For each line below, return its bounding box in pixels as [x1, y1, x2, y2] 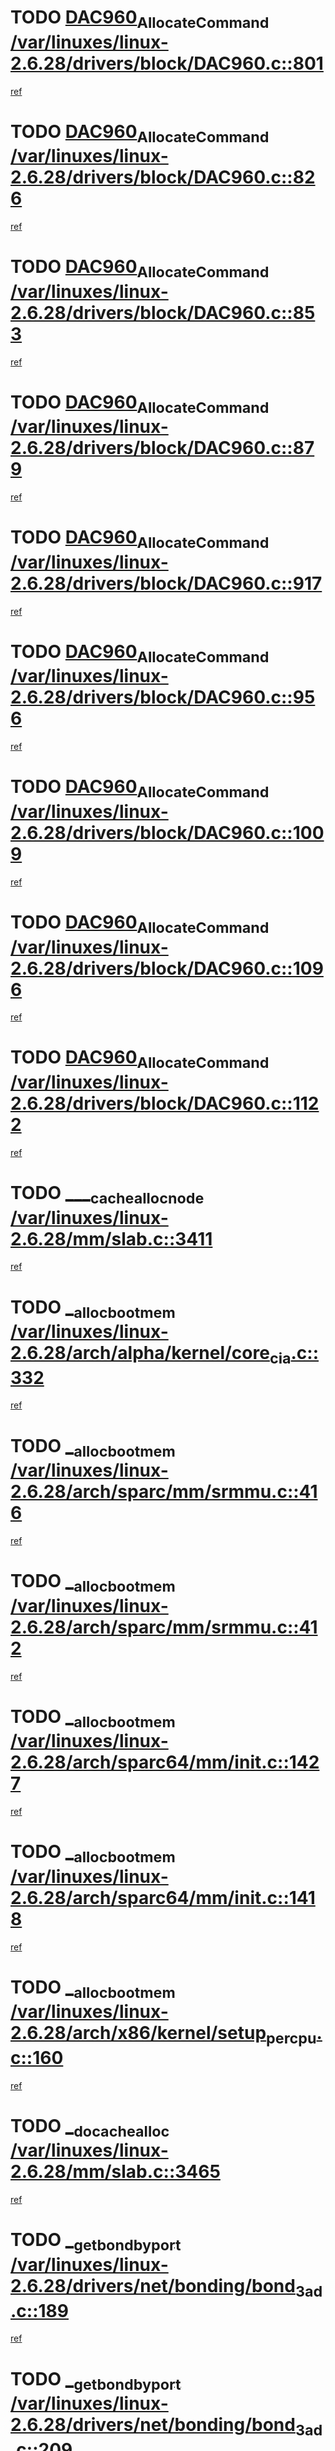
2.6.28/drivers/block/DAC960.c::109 [10, 957, 324, 980]
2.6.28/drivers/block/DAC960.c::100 [10, 821, 325, 844]
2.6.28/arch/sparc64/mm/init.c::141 [10, 1886, 316, 1909]
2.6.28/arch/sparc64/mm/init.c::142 [10, 1751, 320, 1774]
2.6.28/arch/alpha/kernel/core [10, 1342, 270, 1365]
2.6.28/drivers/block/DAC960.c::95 [10, 686, 316, 709]
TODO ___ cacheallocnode [10, 1181, 205, 1208]
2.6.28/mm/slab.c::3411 [10, 1227, 213, 1250]
